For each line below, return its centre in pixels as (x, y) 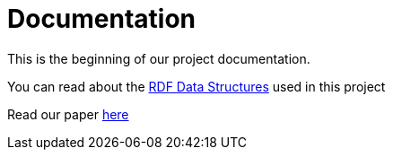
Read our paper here (68, 114)
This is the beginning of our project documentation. (159, 58)
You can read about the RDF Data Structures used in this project (196, 86)
